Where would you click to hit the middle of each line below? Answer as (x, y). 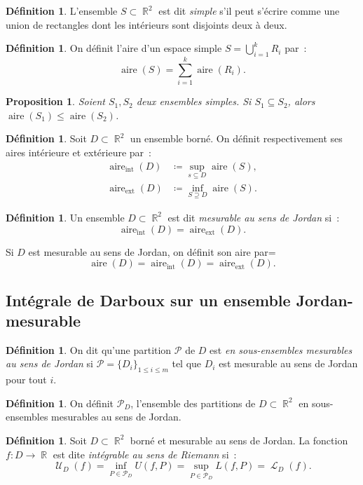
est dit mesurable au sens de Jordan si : (254, 217)
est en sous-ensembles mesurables (281, 349)
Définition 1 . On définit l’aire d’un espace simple (114, 48)
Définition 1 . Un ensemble (65, 217)
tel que (187, 363)
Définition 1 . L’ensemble (62, 11)
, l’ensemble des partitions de (193, 403)
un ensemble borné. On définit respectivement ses (236, 138)
